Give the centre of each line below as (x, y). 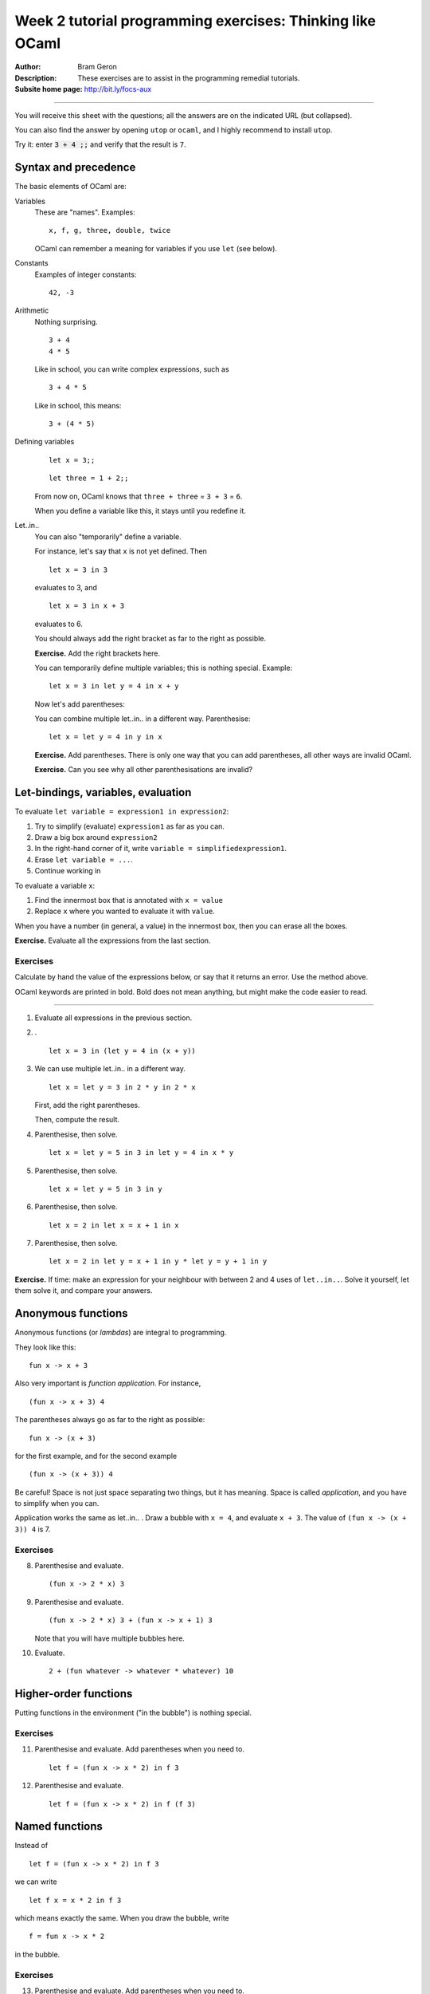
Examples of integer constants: (86, 274)
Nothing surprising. (66, 321)
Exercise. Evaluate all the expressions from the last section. (113, 940)
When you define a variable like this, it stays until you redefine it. (141, 511)
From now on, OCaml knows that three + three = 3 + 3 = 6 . (139, 496)
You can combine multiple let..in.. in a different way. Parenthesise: (143, 719)
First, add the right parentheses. (87, 1105)
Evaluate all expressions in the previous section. (113, 1018)
